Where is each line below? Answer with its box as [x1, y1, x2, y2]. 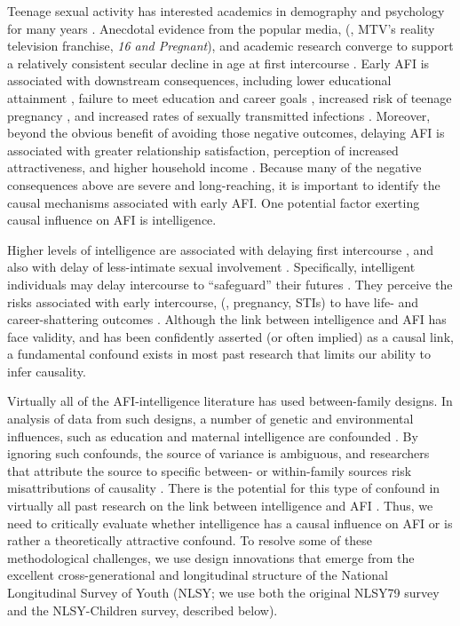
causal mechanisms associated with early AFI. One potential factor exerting [7, 193, 420, 211]
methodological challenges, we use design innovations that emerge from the [7, 548, 415, 567]
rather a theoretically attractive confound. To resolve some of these [7, 531, 373, 550]
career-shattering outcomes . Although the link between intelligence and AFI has [7, 310, 447, 329]
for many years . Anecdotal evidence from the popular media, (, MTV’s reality [7, 19, 435, 37]
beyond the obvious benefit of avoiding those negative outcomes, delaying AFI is [7, 123, 445, 142]
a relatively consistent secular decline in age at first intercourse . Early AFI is [7, 53, 430, 72]
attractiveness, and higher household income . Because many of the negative [7, 158, 422, 177]
